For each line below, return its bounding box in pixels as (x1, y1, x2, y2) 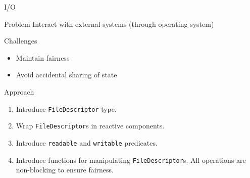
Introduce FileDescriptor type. (16, 103, 117, 114)
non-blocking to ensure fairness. (16, 164, 114, 175)
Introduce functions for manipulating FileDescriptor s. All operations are (16, 154, 246, 165)
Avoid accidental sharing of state (16, 69, 117, 80)
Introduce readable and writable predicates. (16, 137, 158, 148)
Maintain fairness (16, 52, 70, 63)
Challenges (4, 35, 37, 46)
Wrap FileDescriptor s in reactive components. (16, 120, 165, 131)
